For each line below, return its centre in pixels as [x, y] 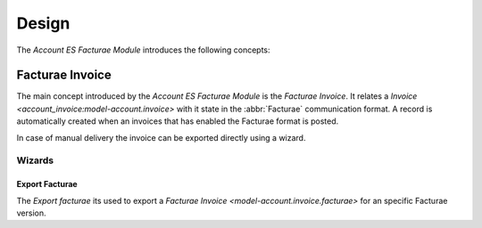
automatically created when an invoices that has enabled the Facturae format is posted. [178, 121]
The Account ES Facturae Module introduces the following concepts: [144, 50]
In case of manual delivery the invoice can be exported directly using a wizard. [161, 137]
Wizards [35, 160]
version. [31, 213]
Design [43, 23]
